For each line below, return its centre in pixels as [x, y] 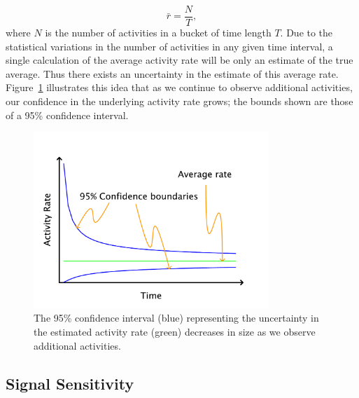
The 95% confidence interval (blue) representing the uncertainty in [176, 318]
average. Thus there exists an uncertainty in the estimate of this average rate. [172, 73]
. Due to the [307, 33]
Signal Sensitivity [70, 383]
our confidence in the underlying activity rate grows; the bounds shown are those [179, 101]
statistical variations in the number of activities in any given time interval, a [169, 46]
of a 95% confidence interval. [67, 115]
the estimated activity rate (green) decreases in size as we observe [175, 332]
